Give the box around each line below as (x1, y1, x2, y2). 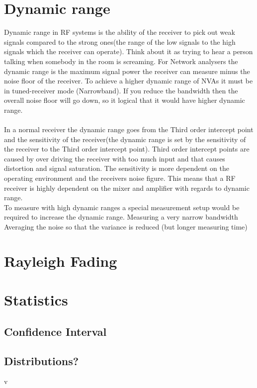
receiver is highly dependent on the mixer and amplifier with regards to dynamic (4, 182, 250, 193)
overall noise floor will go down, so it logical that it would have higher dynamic (4, 95, 245, 105)
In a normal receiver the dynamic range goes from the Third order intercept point (4, 124, 254, 135)
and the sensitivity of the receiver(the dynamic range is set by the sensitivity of (4, 134, 246, 144)
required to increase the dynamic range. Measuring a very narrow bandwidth (4, 212, 238, 222)
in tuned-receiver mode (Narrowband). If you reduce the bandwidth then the (4, 85, 238, 95)
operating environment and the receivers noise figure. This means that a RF (4, 173, 236, 183)
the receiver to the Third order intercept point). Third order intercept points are (4, 144, 250, 154)
